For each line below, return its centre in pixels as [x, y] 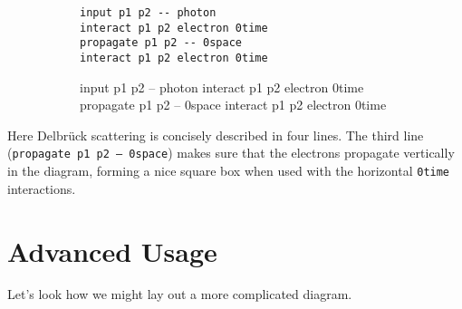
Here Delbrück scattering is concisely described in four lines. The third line [216, 135]
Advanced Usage [112, 251]
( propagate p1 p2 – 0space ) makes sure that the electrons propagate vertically [231, 153]
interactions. [42, 188]
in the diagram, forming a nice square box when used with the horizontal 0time [229, 171]
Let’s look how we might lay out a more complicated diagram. [180, 294]
